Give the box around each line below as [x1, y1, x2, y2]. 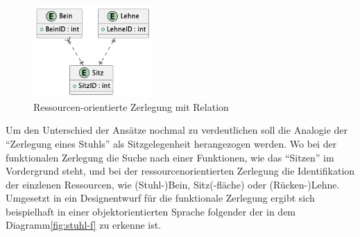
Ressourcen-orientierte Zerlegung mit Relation [33, 99, 229, 114]
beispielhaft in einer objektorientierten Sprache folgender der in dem [6, 204, 296, 218]
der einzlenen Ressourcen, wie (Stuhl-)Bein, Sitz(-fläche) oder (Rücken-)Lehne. [6, 177, 340, 191]
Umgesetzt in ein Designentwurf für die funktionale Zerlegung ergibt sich [6, 191, 315, 205]
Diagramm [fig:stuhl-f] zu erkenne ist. [6, 218, 162, 232]
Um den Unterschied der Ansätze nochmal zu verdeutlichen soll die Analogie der [6, 123, 348, 137]
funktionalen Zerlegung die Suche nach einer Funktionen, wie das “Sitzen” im [6, 150, 334, 164]
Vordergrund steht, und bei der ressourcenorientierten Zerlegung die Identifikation [6, 164, 355, 178]
